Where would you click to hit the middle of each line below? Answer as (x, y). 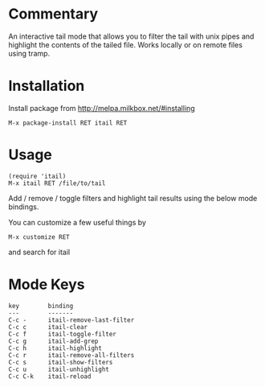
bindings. (24, 207)
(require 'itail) (37, 176)
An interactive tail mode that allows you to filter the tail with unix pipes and (131, 36)
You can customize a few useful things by (77, 222)
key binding (41, 306)
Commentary (53, 14)
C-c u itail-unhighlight (59, 369)
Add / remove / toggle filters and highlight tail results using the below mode (133, 198)
